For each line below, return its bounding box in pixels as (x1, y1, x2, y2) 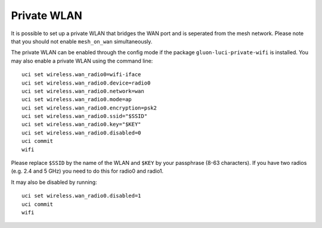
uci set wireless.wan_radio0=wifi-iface (21, 71, 141, 78)
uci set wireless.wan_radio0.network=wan (21, 88, 144, 95)
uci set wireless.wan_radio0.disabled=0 (21, 129, 141, 136)
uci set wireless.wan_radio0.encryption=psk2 (21, 104, 157, 111)
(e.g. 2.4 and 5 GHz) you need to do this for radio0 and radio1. (11, 167, 164, 175)
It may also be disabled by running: (11, 179, 98, 186)
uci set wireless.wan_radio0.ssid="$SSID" (21, 113, 148, 120)
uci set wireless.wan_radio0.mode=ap (21, 96, 132, 103)
